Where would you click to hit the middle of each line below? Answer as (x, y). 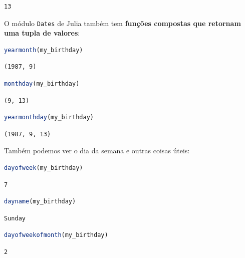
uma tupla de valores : (42, 33)
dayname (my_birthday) (40, 202)
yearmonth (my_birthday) (44, 50)
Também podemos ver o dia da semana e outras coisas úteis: (97, 151)
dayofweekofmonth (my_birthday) (56, 235)
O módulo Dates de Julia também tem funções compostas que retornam (123, 23)
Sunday (15, 218)
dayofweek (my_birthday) (44, 168)
